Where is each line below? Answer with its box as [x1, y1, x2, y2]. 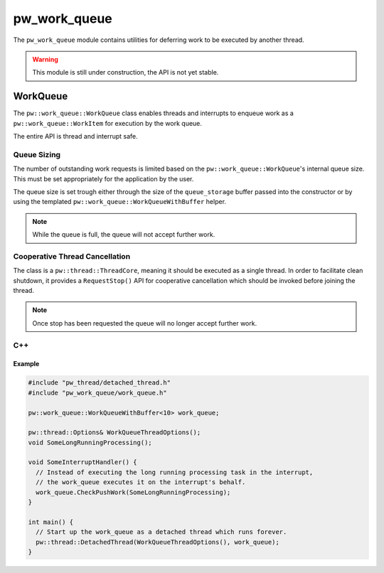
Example [13, 360, 40, 368]
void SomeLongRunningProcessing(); [28, 438, 152, 446]
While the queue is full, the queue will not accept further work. [32, 230, 215, 239]
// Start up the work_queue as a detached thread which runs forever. [36, 528, 287, 536]
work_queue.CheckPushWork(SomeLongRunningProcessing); [36, 488, 231, 496]
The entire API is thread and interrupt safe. [13, 132, 138, 141]
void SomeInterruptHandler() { [28, 459, 138, 466]
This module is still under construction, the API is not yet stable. [32, 68, 219, 77]
